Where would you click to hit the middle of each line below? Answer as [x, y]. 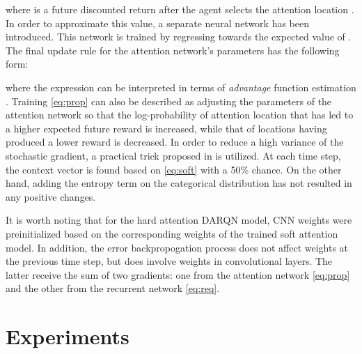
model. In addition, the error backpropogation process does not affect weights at [177, 247]
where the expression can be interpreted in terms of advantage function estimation [181, 87]
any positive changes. [51, 196]
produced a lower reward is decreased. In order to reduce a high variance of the [175, 142]
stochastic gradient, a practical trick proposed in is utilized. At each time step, [173, 155]
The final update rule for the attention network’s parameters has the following [173, 50]
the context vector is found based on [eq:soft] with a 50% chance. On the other [174, 169]
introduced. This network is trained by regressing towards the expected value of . [179, 37]
